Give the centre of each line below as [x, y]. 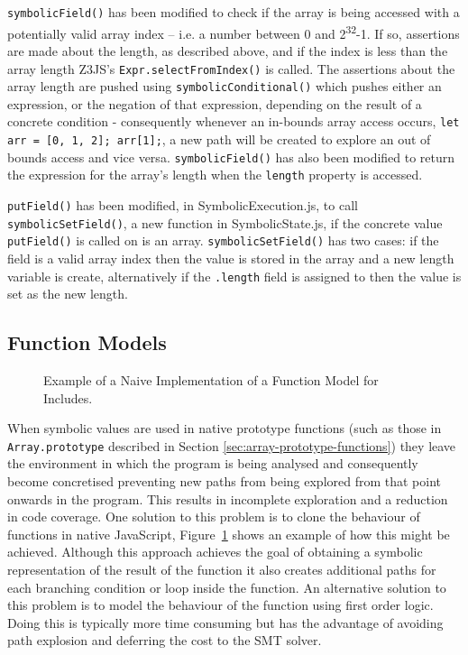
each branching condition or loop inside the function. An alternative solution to [227, 587]
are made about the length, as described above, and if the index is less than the [228, 50]
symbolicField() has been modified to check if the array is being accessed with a [234, 12]
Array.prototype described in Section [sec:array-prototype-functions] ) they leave [232, 445]
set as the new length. [68, 294]
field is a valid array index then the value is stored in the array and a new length [231, 258]
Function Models [87, 342]
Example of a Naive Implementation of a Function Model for [211, 380]
